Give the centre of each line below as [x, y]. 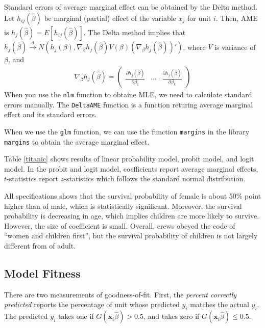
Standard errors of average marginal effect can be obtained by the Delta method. [131, 7]
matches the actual [220, 304]
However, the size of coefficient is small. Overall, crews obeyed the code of [120, 225]
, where [194, 47]
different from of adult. [40, 245]
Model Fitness [42, 273]
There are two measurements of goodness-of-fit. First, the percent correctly [121, 294]
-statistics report [33, 179]
